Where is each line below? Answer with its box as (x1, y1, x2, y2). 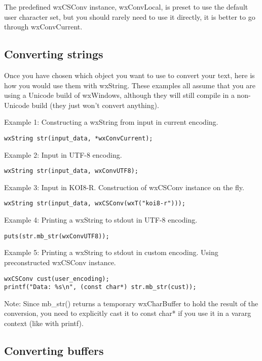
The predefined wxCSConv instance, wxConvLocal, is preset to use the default (4, 2, 248, 12)
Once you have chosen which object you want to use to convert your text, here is (4, 69, 255, 80)
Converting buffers (4, 343, 104, 358)
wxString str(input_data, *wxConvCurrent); (4, 134, 153, 142)
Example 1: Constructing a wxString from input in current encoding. (4, 117, 218, 127)
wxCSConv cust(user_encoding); (4, 275, 109, 282)
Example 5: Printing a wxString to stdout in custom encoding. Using (4, 247, 218, 258)
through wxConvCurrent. (4, 21, 83, 32)
